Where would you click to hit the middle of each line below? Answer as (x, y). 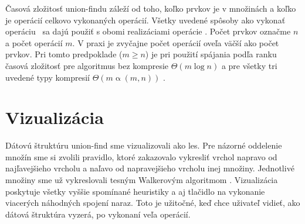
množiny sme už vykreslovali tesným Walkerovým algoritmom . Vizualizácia (142, 180)
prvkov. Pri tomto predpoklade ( (64, 54)
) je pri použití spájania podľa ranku (211, 54)
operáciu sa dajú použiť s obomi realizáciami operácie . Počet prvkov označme (148, 31)
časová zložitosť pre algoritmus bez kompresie (87, 65)
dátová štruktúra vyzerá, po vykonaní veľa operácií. (98, 214)
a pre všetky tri (249, 65)
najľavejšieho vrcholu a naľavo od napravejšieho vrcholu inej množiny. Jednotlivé (150, 168)
